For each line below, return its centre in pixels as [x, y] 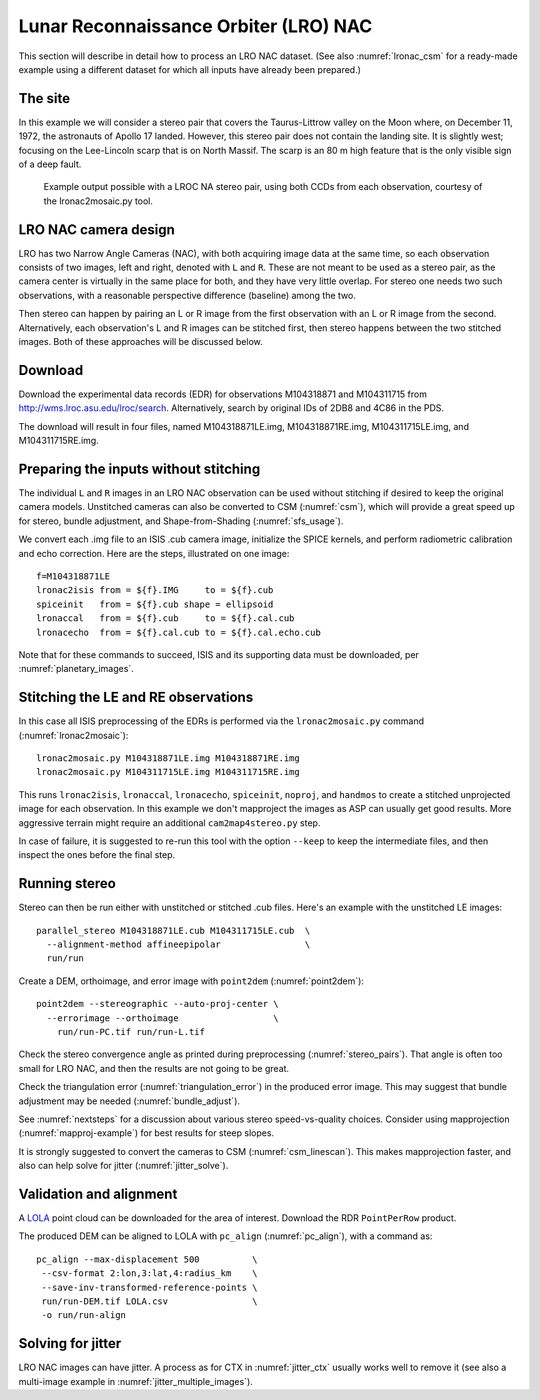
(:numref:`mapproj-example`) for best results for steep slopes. [146, 1133]
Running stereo [67, 883]
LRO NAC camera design [96, 229]
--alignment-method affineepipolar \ [178, 944]
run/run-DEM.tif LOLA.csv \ [150, 1301]
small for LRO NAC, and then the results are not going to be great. [154, 1068]
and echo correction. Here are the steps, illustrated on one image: [154, 553]
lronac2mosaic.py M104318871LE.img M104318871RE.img [168, 758]
